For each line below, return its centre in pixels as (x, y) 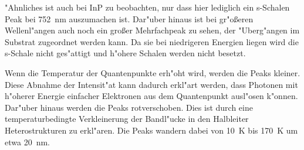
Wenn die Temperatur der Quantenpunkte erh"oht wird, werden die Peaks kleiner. (153, 72)
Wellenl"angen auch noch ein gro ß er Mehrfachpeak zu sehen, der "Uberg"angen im (152, 30)
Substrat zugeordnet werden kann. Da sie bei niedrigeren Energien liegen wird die (152, 41)
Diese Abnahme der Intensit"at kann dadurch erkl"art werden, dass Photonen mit (151, 84)
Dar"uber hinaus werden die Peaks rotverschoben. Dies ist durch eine (129, 107)
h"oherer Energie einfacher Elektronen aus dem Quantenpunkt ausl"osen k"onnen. (151, 96)
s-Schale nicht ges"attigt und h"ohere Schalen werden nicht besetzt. (125, 53)
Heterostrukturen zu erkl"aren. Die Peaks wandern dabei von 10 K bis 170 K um (151, 130)
